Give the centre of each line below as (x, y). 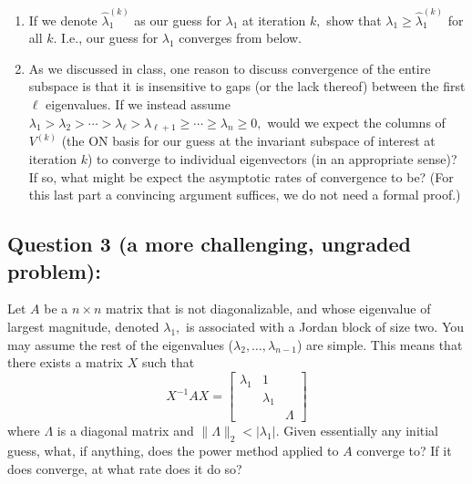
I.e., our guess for (110, 38)
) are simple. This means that (380, 344)
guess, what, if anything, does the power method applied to (173, 451)
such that (168, 362)
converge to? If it (404, 451)
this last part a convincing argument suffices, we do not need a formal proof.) (245, 195)
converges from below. (241, 38)
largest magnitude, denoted (83, 326)
